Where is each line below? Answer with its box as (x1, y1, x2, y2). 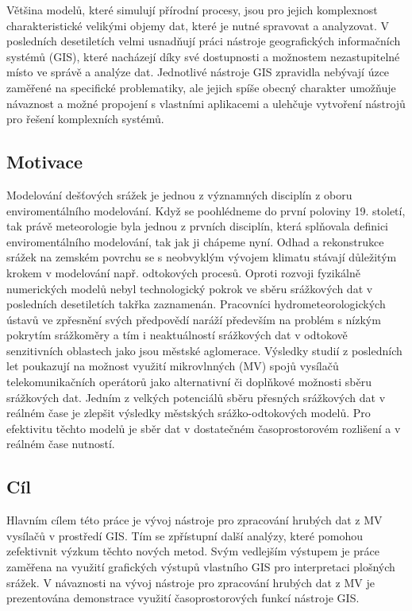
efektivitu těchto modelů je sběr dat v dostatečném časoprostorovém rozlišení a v (6, 420, 401, 436)
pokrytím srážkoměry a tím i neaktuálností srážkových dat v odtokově (6, 327, 348, 343)
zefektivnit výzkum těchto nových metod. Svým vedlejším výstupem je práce (6, 543, 379, 559)
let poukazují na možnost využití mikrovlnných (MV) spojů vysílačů (6, 358, 339, 374)
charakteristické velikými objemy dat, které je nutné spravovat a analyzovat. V (6, 17, 390, 33)
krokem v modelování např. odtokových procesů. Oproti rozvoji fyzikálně (6, 264, 360, 280)
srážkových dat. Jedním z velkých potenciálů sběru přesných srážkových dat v (6, 389, 386, 405)
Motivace (6, 149, 83, 174)
